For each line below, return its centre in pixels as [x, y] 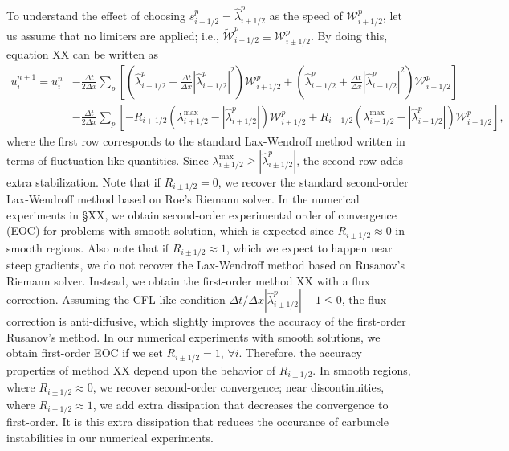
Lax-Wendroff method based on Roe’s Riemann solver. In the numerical [183, 198]
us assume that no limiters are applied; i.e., [113, 35]
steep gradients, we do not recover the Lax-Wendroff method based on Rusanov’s [206, 265]
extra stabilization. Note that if [83, 181]
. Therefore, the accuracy [300, 353]
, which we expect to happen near [309, 247]
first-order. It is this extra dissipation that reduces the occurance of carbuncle [197, 422]
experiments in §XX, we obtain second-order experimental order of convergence [202, 214]
